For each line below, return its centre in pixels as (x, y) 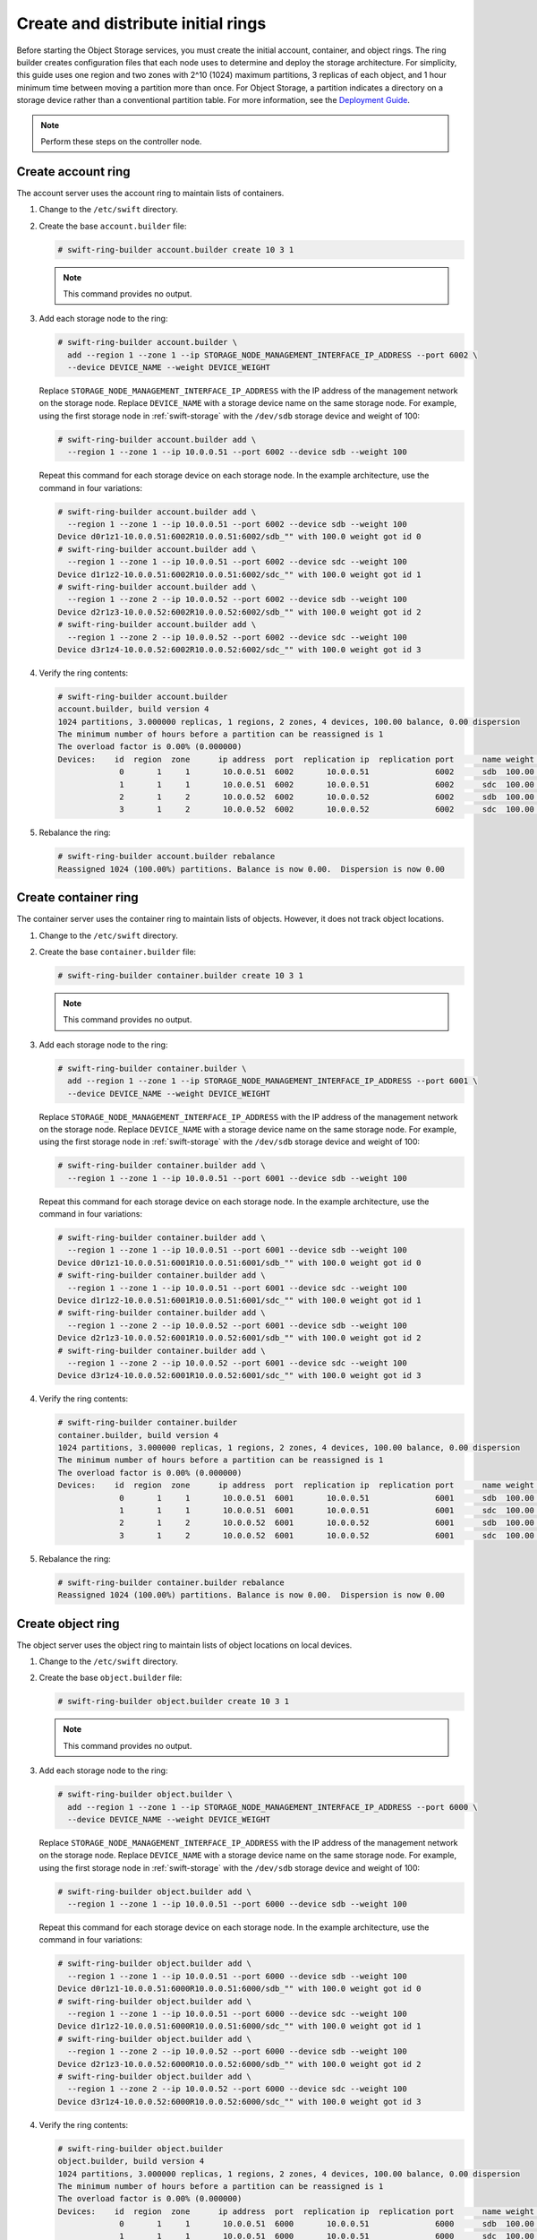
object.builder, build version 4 (131, 2161)
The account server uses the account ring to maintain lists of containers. (150, 193)
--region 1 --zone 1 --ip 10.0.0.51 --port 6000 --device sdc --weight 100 (237, 2014)
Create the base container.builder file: (118, 952)
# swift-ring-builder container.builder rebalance (171, 1582)
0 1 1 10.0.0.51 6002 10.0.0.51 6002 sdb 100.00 (327, 772)
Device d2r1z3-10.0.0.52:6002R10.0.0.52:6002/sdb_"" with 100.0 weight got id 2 (239, 612)
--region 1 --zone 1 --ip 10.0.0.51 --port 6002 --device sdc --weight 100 (237, 562)
